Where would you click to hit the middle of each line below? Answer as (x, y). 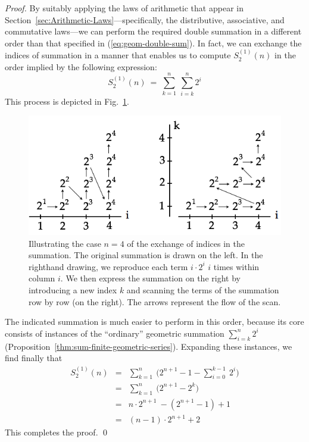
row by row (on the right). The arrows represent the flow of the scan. (155, 301)
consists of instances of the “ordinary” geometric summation (115, 333)
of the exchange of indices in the (186, 243)
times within (236, 266)
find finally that (34, 358)
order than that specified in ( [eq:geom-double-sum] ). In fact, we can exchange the (153, 43)
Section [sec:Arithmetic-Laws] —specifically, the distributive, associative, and (145, 19)
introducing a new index (73, 289)
